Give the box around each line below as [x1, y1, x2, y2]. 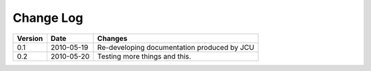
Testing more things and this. [97, 51, 192, 61]
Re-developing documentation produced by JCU [97, 42, 254, 52]
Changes [97, 33, 128, 43]
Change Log [12, 10, 84, 25]
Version [16, 33, 43, 43]
